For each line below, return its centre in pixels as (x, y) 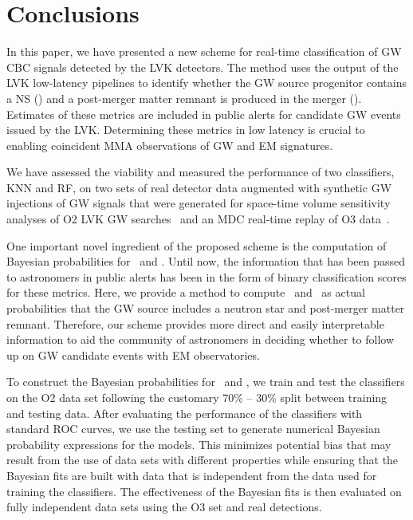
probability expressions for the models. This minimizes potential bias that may (199, 444)
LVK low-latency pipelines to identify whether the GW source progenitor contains (206, 83)
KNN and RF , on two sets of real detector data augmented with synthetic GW (199, 187)
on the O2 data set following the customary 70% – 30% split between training (197, 397)
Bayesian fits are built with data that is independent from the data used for (192, 475)
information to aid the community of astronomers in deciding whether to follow (201, 339)
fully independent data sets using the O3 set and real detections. (164, 507)
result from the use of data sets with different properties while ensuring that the (203, 460)
